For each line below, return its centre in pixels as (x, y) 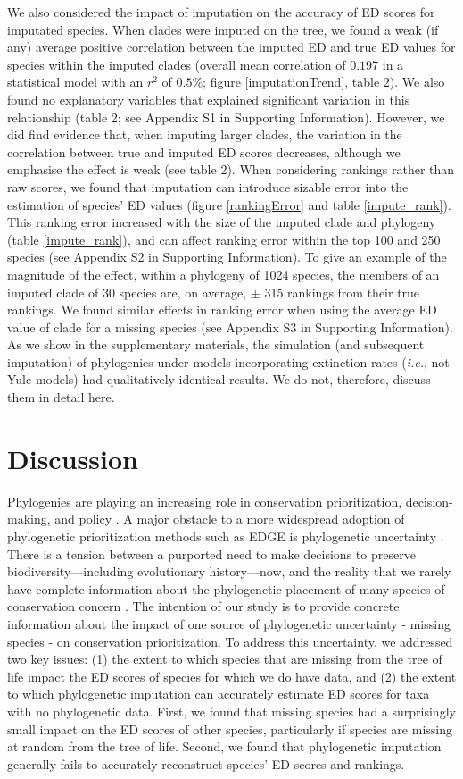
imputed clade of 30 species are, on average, (127, 292)
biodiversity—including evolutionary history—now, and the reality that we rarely (229, 571)
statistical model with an (75, 82)
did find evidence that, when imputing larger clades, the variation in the (205, 134)
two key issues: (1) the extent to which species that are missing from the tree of (225, 659)
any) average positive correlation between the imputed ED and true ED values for (231, 47)
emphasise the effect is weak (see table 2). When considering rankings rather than (231, 169)
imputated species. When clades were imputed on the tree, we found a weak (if (223, 29)
